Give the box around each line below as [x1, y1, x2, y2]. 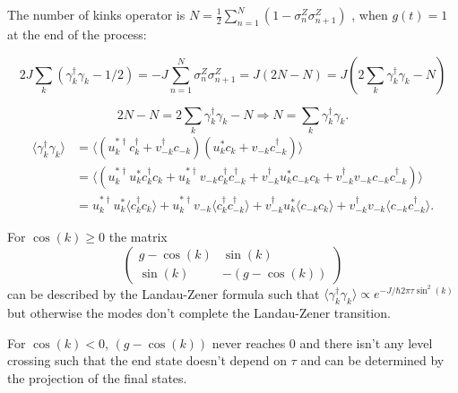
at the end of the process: [7, 25, 147, 43]
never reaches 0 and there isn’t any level [212, 333, 433, 352]
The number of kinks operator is [7, 5, 186, 23]
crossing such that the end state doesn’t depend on [7, 351, 287, 370]
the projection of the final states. [7, 369, 187, 388]
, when [351, 5, 388, 23]
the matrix [108, 227, 168, 246]
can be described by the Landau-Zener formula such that [7, 284, 320, 303]
